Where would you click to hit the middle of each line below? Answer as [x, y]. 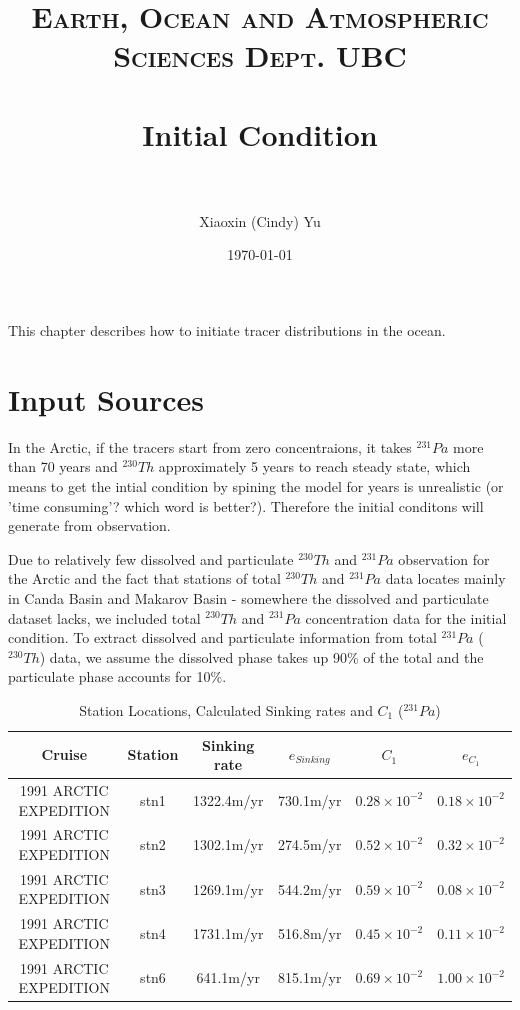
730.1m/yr [309, 799]
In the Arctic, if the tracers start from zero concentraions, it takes [210, 446]
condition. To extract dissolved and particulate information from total [222, 637]
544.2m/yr [309, 888]
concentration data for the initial [406, 617]
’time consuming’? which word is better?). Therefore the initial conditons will [246, 505]
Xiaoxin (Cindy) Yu [260, 220]
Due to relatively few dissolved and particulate [151, 558]
